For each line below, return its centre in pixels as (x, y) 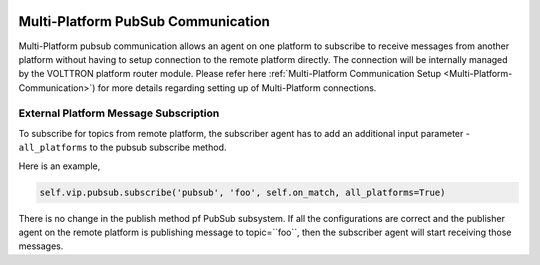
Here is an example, (59, 166)
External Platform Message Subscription (119, 113)
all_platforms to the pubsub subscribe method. (122, 147)
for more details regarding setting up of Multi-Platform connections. (237, 87)
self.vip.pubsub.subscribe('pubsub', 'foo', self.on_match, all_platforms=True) (242, 192)
